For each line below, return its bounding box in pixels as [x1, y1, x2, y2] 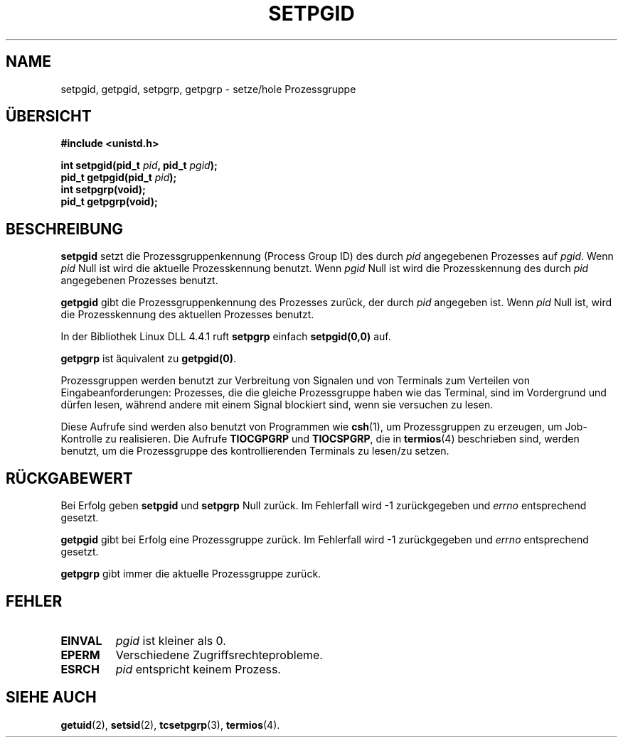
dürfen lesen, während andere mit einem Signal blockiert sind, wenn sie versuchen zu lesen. [60, 398, 494, 411]
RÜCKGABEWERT [6, 469, 133, 487]
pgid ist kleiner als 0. [115, 633, 226, 648]
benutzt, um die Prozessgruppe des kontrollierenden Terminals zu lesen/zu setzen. [60, 445, 449, 457]
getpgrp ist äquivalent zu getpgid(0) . [60, 352, 236, 365]
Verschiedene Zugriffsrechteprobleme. [115, 647, 323, 662]
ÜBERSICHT [6, 107, 92, 126]
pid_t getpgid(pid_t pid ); [60, 171, 177, 184]
